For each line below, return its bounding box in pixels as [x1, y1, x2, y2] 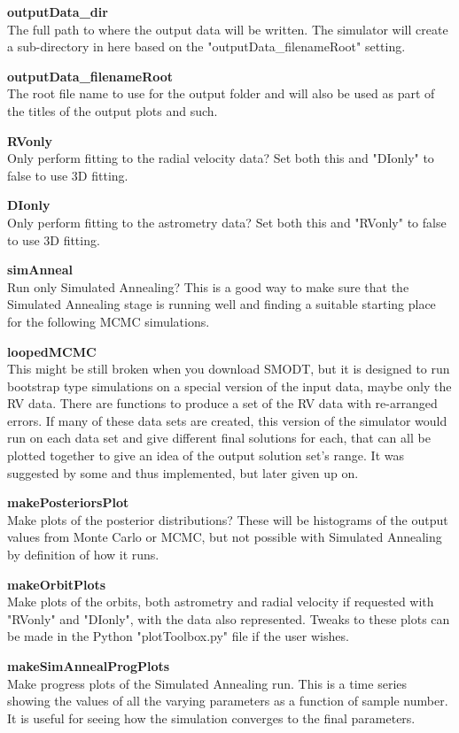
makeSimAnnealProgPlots [7, 657, 170, 675]
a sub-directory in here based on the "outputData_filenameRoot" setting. [7, 37, 406, 56]
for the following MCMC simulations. [7, 312, 210, 330]
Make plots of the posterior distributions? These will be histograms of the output [7, 510, 448, 529]
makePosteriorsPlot [7, 493, 129, 512]
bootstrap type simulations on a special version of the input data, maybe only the [7, 376, 452, 395]
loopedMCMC [7, 342, 97, 360]
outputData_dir [7, 3, 108, 20]
